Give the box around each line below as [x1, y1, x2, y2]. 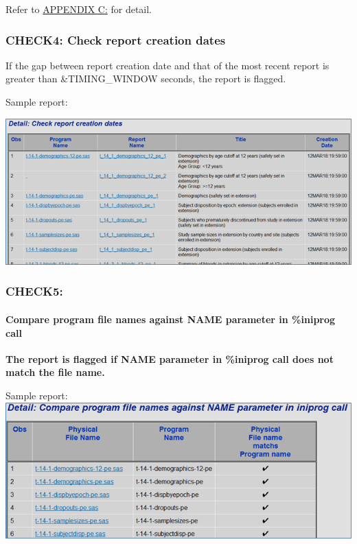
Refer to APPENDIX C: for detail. [5, 2, 152, 16]
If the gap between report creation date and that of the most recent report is [5, 58, 330, 72]
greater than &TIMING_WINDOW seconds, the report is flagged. [5, 71, 286, 86]
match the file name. [5, 365, 105, 379]
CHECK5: [5, 283, 63, 300]
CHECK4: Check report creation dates [5, 31, 226, 48]
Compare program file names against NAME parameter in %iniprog [5, 311, 336, 326]
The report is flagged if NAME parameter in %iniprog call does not [5, 351, 334, 366]
